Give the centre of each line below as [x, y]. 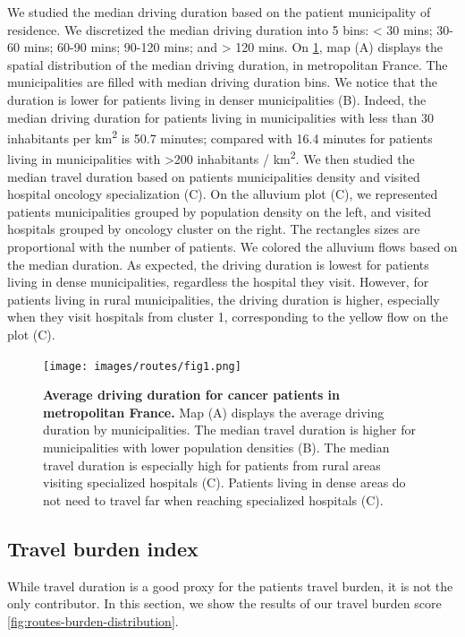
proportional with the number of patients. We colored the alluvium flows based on [232, 247]
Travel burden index [103, 548]
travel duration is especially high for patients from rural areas [212, 465]
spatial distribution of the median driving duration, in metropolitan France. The [228, 64]
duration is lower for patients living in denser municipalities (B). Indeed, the [217, 99]
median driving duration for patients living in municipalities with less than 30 [220, 117]
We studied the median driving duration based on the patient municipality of [219, 12]
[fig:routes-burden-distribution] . [93, 620]
